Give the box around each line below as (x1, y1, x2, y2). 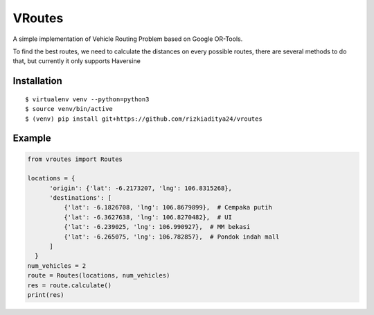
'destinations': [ (49, 194, 112, 202)
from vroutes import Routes (27, 155, 123, 163)
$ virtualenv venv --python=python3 (25, 95, 150, 103)
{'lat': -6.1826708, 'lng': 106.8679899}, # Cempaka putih (63, 203, 273, 212)
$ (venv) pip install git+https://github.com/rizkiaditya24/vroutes (25, 114, 262, 123)
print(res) (27, 291, 64, 298)
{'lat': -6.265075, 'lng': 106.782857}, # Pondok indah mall (63, 232, 280, 241)
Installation (12, 75, 62, 87)
